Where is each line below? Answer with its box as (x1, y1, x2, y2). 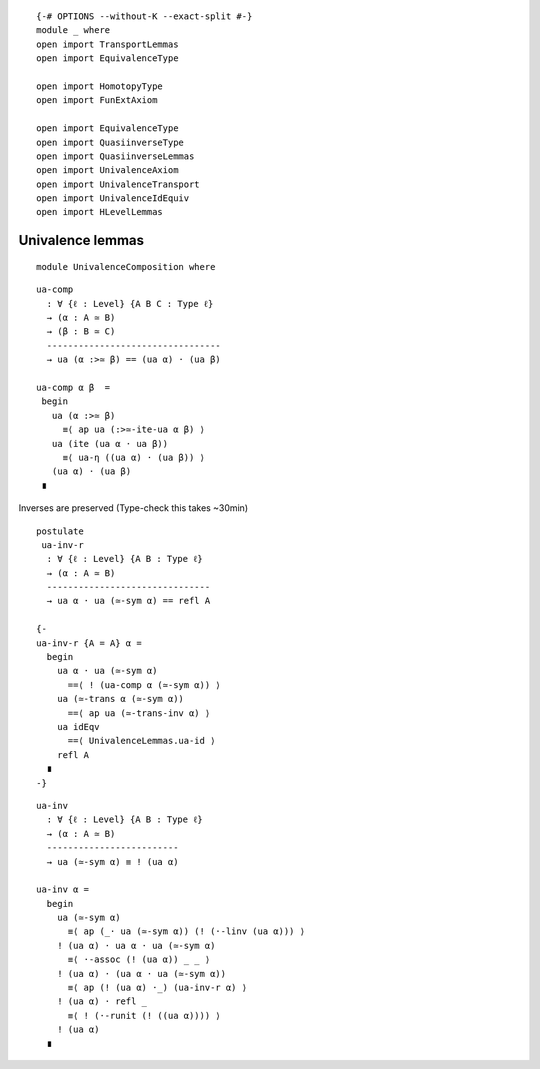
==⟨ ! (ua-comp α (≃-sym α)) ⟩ (67, 679, 222, 690)
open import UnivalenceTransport (36, 178, 200, 190)
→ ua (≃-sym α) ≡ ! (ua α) (46, 856, 179, 867)
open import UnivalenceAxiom (36, 165, 179, 176)
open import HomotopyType (36, 80, 164, 92)
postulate (36, 525, 84, 537)
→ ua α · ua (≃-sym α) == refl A (46, 595, 211, 607)
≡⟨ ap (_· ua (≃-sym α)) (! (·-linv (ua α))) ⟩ (67, 926, 305, 937)
